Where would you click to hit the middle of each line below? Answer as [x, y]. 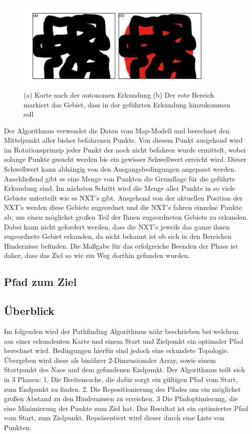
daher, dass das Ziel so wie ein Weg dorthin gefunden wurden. [97, 255]
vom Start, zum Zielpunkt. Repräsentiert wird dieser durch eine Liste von [114, 418]
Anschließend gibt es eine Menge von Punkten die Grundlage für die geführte [120, 178]
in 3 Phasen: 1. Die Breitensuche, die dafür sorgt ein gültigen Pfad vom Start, [121, 379]
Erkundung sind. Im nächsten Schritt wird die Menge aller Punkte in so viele [120, 188]
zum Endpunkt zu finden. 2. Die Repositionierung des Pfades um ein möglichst [122, 389]
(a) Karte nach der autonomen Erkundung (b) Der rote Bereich [119, 94]
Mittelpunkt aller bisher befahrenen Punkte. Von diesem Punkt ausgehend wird [123, 140]
